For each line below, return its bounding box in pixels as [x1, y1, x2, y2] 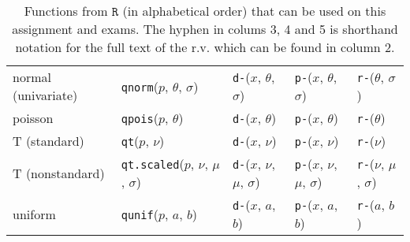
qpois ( [121, 109, 158, 127]
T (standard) [13, 132, 84, 150]
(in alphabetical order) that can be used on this [122, 2, 386, 20]
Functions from [24, 2, 108, 20]
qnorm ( [121, 76, 158, 95]
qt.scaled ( [121, 155, 184, 173]
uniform [13, 204, 56, 223]
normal [13, 68, 51, 86]
